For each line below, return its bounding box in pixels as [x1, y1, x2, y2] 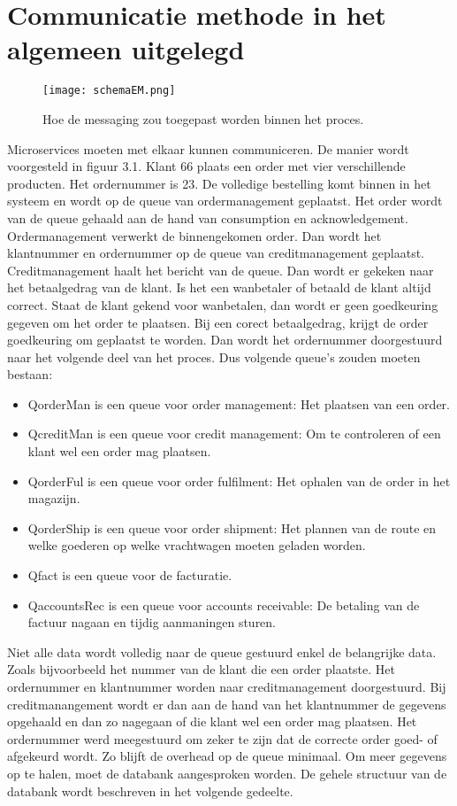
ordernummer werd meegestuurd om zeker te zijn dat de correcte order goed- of [7, 729, 438, 748]
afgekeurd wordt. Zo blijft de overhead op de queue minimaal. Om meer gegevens [7, 747, 447, 765]
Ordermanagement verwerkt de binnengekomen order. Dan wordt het [7, 226, 382, 244]
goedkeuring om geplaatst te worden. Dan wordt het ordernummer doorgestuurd [7, 330, 443, 349]
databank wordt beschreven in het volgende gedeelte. [7, 781, 293, 800]
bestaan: [7, 365, 53, 384]
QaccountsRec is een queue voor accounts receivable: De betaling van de [27, 595, 420, 614]
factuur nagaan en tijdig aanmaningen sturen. [27, 613, 277, 632]
